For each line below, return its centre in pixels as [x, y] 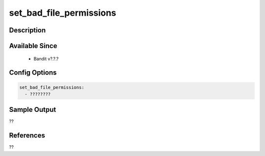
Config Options [33, 73]
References [27, 136]
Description [27, 30]
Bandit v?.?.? [46, 58]
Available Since [33, 46]
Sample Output [33, 110]
